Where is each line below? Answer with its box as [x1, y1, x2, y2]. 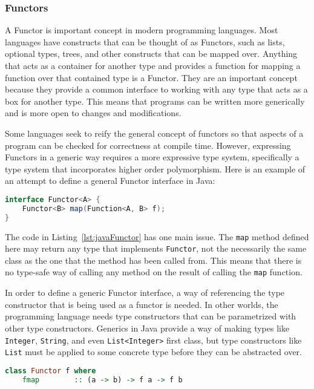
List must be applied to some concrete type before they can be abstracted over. [5, 345, 302, 358]
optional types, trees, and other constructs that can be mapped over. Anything [5, 47, 298, 60]
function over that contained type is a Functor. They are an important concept [5, 71, 298, 83]
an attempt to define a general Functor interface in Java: [5, 174, 215, 187]
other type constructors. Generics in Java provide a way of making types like [5, 321, 290, 334]
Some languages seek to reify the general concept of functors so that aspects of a [5, 126, 304, 139]
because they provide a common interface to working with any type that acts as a [5, 83, 308, 96]
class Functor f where [5, 366, 96, 375]
